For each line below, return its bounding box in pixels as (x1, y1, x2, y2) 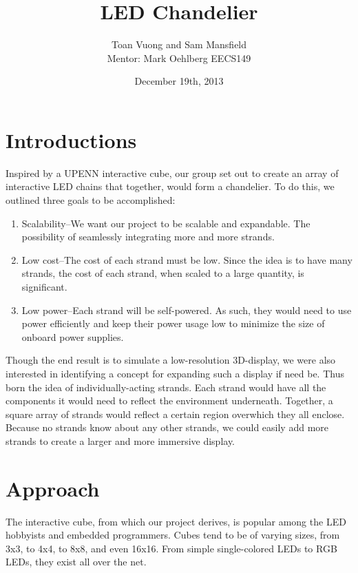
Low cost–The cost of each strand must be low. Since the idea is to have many (21, 252, 352, 267)
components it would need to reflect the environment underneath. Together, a (6, 393, 333, 408)
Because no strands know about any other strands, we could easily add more (6, 420, 329, 435)
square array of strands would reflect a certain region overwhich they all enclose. (6, 406, 345, 421)
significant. (21, 280, 67, 293)
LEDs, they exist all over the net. (6, 554, 147, 569)
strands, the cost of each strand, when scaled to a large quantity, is (21, 266, 304, 280)
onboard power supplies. (21, 329, 124, 344)
